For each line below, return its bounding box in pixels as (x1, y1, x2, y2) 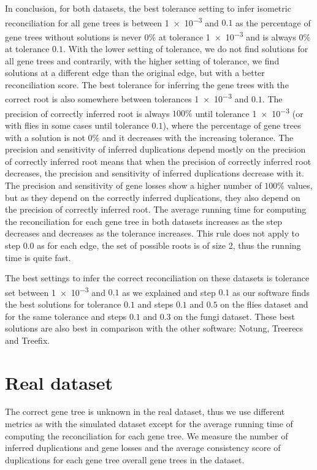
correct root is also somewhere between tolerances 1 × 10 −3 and (5, 91, 249, 105)
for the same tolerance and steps (5, 309, 127, 322)
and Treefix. (5, 333, 50, 346)
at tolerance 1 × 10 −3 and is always (158, 28, 296, 43)
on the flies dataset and (220, 297, 308, 310)
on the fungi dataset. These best (174, 309, 296, 322)
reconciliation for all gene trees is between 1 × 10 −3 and (5, 14, 219, 29)
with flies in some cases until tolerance (5, 118, 149, 131)
